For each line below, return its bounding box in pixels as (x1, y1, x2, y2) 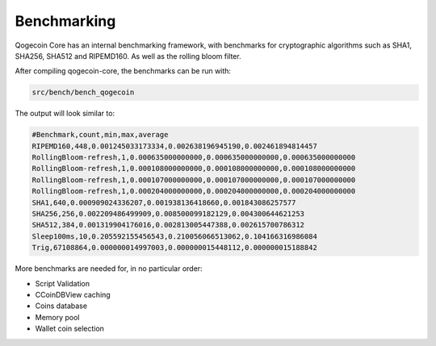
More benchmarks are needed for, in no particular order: (15, 264, 203, 273)
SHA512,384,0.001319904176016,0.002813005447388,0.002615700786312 (31, 220, 305, 230)
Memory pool (35, 312, 80, 322)
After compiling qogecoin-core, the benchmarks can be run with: (15, 66, 232, 76)
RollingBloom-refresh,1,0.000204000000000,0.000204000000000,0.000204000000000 (31, 186, 356, 196)
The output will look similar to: (15, 109, 115, 119)
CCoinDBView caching (35, 290, 111, 299)
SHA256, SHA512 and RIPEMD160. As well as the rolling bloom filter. (15, 51, 241, 60)
